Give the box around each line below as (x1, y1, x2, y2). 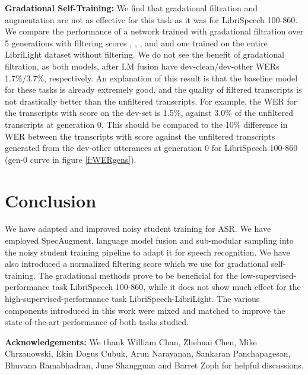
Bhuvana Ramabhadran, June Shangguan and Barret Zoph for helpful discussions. (5, 358, 304, 371)
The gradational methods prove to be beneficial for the (38, 269, 238, 281)
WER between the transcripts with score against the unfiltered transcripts (5, 130, 275, 142)
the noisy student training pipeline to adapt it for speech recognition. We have (5, 245, 290, 258)
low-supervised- (240, 269, 297, 281)
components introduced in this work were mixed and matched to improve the (5, 304, 285, 316)
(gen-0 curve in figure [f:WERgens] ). (5, 153, 136, 165)
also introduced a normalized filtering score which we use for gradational (5, 257, 269, 270)
